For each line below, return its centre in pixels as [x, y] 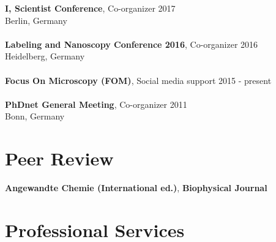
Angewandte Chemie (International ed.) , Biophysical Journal [136, 188]
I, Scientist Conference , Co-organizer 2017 [90, 8]
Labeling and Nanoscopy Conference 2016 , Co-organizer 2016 [132, 44]
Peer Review [59, 158]
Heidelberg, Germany [45, 56]
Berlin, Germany [36, 20]
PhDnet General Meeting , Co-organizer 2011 [96, 104]
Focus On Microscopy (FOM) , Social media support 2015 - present [138, 80]
